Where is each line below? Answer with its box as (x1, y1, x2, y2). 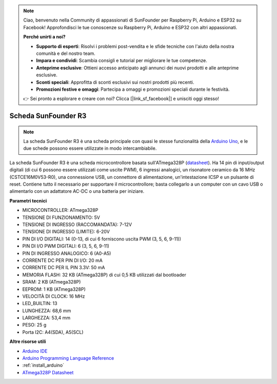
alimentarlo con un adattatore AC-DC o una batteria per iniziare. (9, 188, 145, 194)
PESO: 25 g (22, 322, 47, 328)
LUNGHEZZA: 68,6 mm (22, 308, 71, 314)
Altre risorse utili (9, 338, 46, 345)
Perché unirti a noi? (23, 34, 66, 40)
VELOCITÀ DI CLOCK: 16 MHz (22, 293, 85, 299)
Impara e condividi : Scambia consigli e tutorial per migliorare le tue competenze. (36, 57, 207, 64)
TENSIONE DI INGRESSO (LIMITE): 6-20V (22, 229, 110, 235)
